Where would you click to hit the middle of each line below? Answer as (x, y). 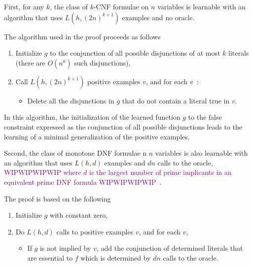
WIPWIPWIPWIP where (43, 172)
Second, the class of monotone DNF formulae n (75, 153)
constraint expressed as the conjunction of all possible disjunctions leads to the (123, 126)
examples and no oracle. (158, 17)
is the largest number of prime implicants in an (161, 172)
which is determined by (116, 257)
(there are (30, 62)
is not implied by (65, 248)
